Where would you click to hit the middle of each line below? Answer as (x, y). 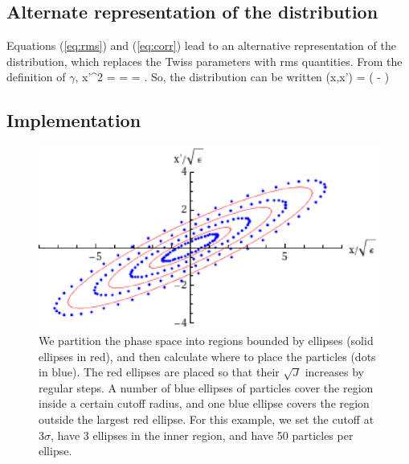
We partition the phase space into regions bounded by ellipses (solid (206, 341)
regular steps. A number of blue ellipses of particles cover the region (206, 387)
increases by (334, 372)
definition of (36, 77)
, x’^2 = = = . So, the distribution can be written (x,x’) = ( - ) (232, 77)
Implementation (74, 120)
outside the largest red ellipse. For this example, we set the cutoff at (207, 419)
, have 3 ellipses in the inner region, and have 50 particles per (202, 435)
